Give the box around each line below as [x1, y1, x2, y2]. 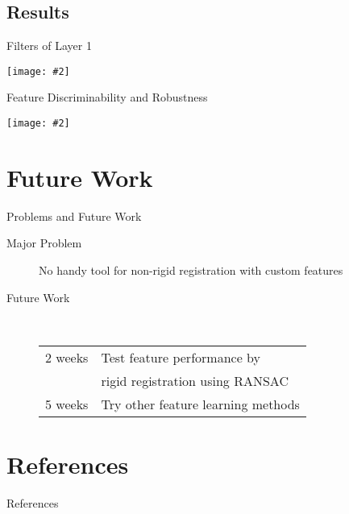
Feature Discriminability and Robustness [6, 89, 208, 106]
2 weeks [45, 347, 89, 367]
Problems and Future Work [6, 207, 142, 224]
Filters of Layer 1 [6, 37, 92, 54]
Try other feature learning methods [101, 394, 300, 413]
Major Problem [6, 234, 82, 251]
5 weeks [45, 394, 89, 413]
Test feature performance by [101, 347, 260, 367]
